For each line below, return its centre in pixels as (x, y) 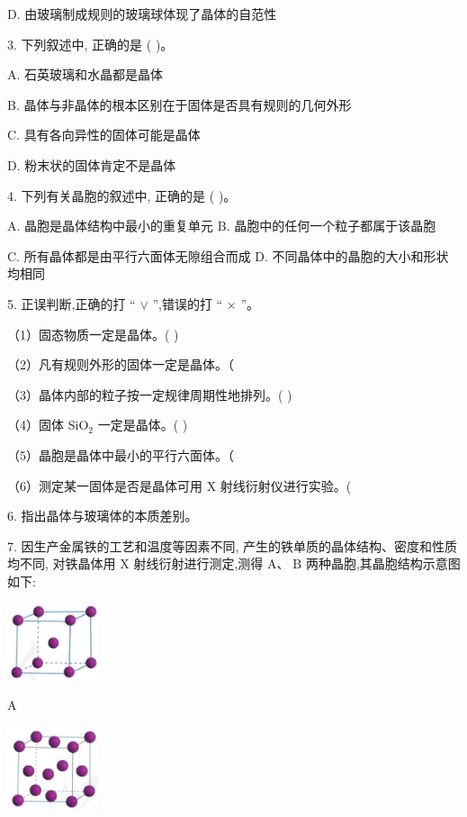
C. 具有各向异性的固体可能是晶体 (104, 135)
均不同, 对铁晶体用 (62, 563)
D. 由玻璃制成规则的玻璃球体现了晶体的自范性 (142, 14)
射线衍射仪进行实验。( (286, 485)
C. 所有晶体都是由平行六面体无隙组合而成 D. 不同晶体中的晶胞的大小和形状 (228, 255)
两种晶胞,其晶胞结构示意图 (383, 563)
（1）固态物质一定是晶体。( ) (93, 334)
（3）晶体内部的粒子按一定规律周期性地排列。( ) (150, 394)
